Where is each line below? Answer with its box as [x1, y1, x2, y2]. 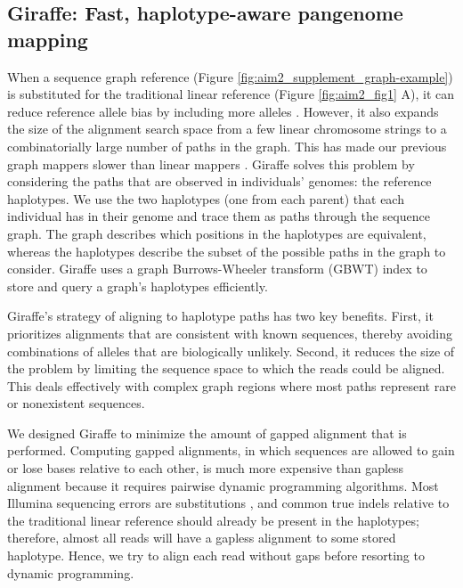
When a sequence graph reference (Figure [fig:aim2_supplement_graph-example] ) [7, 67, 453, 86]
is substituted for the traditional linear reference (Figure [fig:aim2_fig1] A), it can [7, 85, 455, 103]
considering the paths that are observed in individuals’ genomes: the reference [7, 172, 432, 191]
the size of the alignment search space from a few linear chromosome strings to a [7, 119, 447, 138]
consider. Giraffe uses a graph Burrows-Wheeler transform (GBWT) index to [7, 259, 427, 278]
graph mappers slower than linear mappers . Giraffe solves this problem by [7, 154, 415, 173]
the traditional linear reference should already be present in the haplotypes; [7, 510, 419, 529]
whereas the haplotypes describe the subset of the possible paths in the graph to [7, 241, 446, 260]
